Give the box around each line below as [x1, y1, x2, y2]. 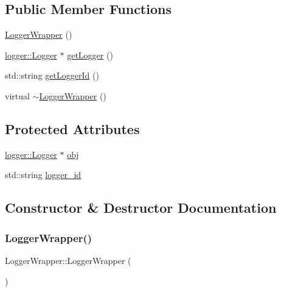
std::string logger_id [5, 168, 82, 181]
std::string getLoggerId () [5, 69, 99, 82]
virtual [5, 89, 30, 102]
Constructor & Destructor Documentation [5, 198, 277, 217]
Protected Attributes [5, 119, 140, 138]
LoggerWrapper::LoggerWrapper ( [5, 254, 131, 266]
